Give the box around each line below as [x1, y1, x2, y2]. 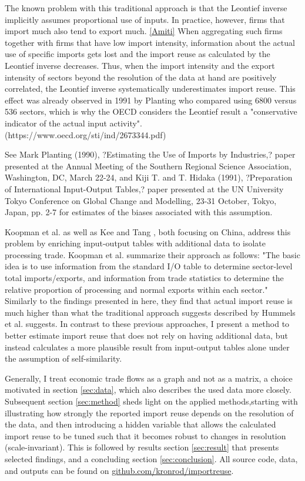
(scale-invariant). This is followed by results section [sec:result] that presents [5, 441, 279, 453]
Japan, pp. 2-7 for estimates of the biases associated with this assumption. [5, 206, 273, 218]
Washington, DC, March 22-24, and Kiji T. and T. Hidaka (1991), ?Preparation [5, 171, 293, 183]
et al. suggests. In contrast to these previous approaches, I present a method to [5, 318, 290, 330]
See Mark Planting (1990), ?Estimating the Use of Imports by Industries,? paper [5, 148, 296, 161]
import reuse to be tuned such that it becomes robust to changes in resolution [5, 429, 286, 442]
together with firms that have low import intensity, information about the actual [5, 36, 295, 48]
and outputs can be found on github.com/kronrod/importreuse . [5, 464, 234, 476]
